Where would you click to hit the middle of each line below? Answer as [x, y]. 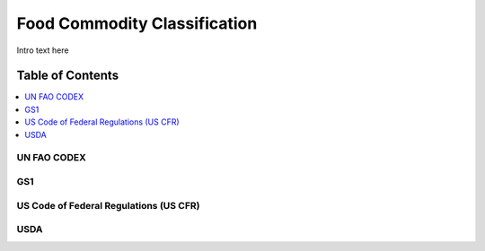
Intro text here [43, 50]
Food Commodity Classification [137, 23]
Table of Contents [68, 76]
